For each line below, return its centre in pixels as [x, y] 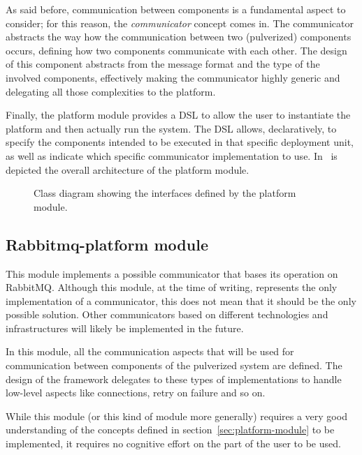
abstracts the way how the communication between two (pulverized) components [179, 37]
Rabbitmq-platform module [107, 244]
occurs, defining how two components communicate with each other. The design [176, 50]
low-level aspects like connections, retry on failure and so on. [136, 393]
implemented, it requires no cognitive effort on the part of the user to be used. [173, 443]
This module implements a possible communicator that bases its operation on [172, 273]
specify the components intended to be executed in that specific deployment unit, [180, 142]
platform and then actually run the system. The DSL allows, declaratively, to [171, 128]
